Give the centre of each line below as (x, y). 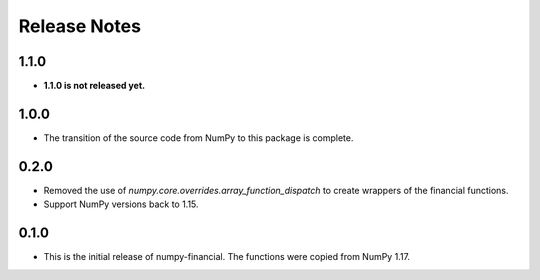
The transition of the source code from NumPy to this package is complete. (198, 137)
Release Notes (80, 26)
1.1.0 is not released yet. (94, 86)
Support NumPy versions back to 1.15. (121, 204)
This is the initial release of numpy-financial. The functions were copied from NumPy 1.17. (226, 257)
